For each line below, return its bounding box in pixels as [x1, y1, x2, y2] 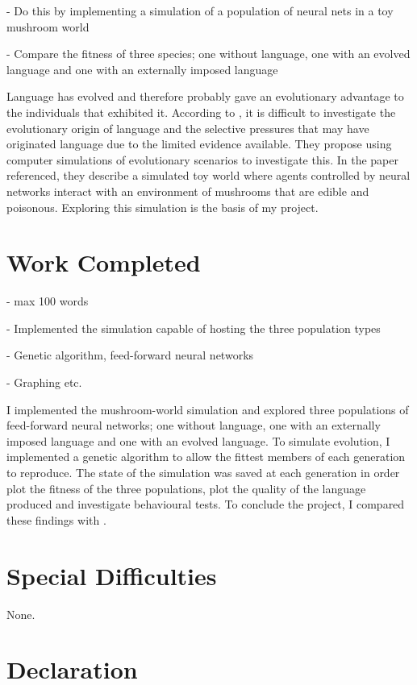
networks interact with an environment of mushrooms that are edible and [6, 182, 369, 199]
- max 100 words [6, 293, 89, 309]
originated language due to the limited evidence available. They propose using [6, 135, 392, 152]
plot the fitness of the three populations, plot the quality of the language [6, 479, 366, 496]
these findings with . [6, 511, 106, 528]
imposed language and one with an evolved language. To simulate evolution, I [6, 432, 390, 449]
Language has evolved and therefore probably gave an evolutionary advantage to [6, 88, 404, 105]
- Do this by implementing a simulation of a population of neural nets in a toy [6, 2, 394, 19]
